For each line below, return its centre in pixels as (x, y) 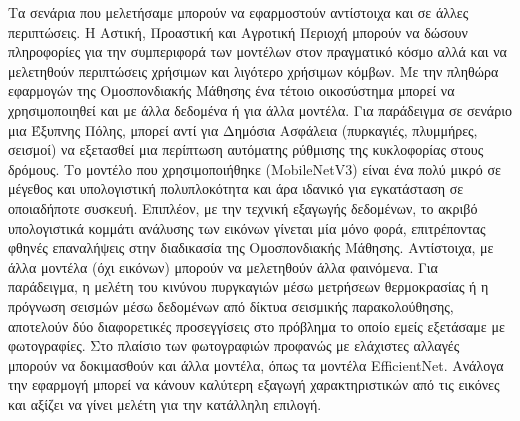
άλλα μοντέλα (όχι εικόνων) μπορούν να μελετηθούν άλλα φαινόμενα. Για (223, 266)
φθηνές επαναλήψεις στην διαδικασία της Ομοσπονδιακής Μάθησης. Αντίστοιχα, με (251, 247)
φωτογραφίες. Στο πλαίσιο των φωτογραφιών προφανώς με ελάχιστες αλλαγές (234, 345)
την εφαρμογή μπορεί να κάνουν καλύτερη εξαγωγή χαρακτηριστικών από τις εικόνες (254, 384)
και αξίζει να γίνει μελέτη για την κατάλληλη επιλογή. (165, 403)
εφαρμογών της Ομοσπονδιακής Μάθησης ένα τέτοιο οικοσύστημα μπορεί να (231, 90)
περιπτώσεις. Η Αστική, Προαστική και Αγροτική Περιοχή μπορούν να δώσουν (238, 31)
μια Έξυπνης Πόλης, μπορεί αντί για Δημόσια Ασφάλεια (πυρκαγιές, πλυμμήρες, (243, 129)
